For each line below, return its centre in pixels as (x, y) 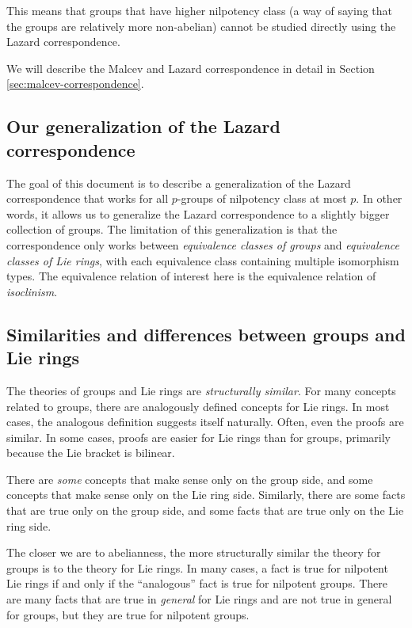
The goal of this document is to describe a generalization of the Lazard (179, 183)
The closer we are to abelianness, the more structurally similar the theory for (194, 552)
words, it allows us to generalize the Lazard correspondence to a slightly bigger (198, 213)
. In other (379, 198)
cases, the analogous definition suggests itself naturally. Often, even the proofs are (205, 422)
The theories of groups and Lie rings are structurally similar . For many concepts (201, 390)
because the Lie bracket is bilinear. (91, 453)
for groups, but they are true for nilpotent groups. (128, 614)
